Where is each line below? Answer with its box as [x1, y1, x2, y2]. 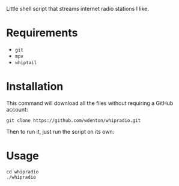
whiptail [14, 59, 37, 65]
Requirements [6, 26, 78, 40]
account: [6, 106, 28, 113]
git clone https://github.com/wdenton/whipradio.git [6, 117, 141, 124]
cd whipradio [6, 169, 39, 175]
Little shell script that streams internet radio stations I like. [6, 5, 149, 12]
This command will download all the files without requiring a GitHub [6, 99, 174, 107]
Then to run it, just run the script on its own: [6, 128, 115, 135]
